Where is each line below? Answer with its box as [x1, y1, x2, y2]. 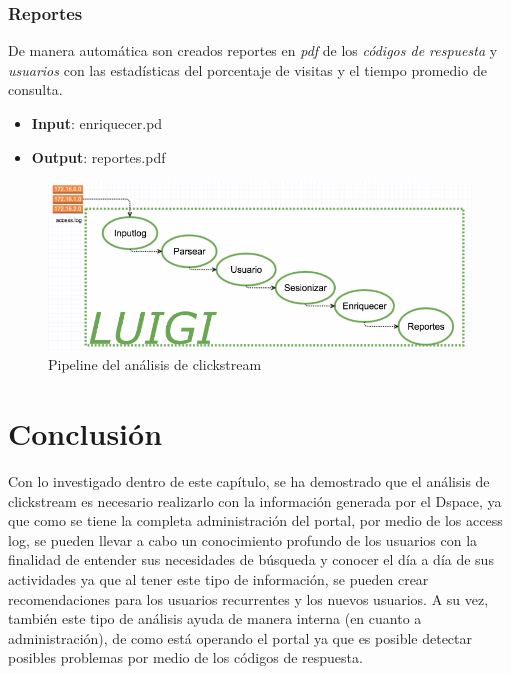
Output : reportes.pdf [31, 146, 166, 167]
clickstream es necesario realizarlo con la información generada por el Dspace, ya [8, 490, 502, 511]
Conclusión [8, 413, 163, 454]
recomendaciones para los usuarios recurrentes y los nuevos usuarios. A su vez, [8, 588, 489, 609]
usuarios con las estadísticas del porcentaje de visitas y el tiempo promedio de [8, 59, 487, 80]
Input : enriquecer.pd [31, 113, 163, 133]
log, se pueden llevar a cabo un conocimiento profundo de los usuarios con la [8, 529, 478, 550]
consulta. [8, 79, 63, 100]
